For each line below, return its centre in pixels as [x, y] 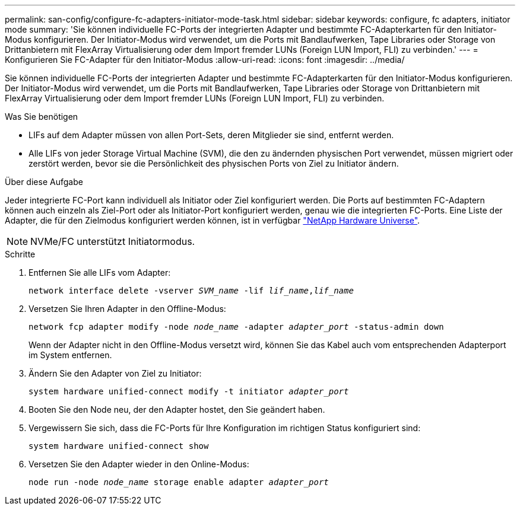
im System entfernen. [70, 355]
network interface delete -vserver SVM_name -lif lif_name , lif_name [191, 291]
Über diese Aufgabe [44, 182]
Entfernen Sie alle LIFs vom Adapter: [100, 272]
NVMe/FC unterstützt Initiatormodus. [113, 241]
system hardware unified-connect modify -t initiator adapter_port [189, 391]
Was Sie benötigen [42, 117]
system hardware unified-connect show [119, 446]
